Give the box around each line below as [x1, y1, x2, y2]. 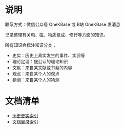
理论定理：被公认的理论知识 [12, 58, 68, 64]
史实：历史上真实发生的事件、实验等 [12, 52, 85, 58]
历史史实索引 [12, 112, 38, 118]
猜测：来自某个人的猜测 [12, 76, 60, 83]
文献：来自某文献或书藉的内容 [12, 64, 72, 71]
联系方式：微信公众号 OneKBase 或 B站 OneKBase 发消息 [5, 21, 121, 27]
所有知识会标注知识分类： [5, 42, 57, 48]
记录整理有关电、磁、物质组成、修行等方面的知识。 [5, 32, 108, 37]
